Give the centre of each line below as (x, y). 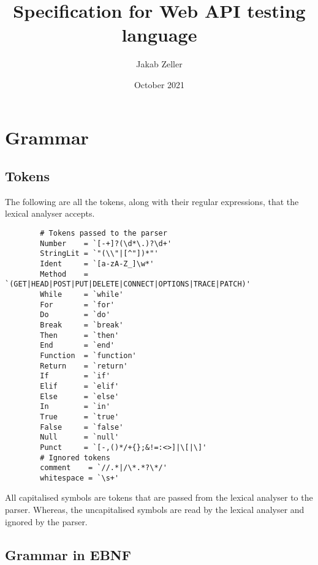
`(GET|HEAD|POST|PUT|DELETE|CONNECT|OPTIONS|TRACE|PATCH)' (128, 284)
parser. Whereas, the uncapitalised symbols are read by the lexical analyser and (155, 510)
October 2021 (159, 84)
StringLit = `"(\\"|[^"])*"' (99, 254)
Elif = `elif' (80, 386)
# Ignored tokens (75, 458)
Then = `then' (80, 335)
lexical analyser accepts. (50, 213)
